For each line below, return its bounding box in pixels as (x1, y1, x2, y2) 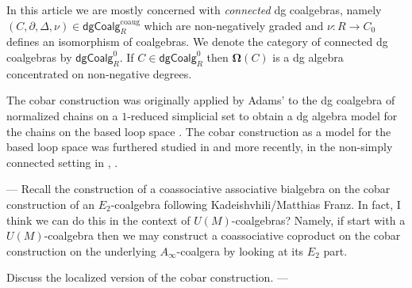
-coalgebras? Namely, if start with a (231, 211, 406, 228)
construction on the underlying (6, 242, 156, 259)
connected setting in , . (6, 153, 118, 170)
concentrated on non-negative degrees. (6, 65, 192, 81)
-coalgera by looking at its (176, 242, 304, 259)
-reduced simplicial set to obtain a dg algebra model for (127, 107, 398, 123)
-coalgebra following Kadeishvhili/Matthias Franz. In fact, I (110, 195, 401, 212)
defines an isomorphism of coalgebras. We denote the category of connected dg (6, 33, 388, 50)
